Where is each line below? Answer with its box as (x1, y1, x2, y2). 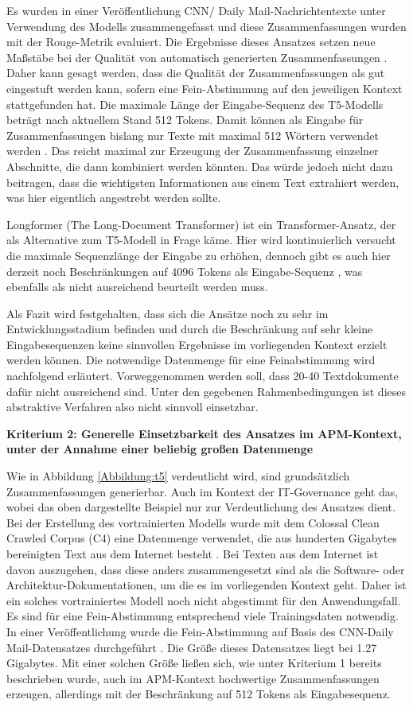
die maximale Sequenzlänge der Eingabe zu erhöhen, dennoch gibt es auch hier (6, 247, 391, 263)
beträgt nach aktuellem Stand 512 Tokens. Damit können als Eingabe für (6, 111, 364, 128)
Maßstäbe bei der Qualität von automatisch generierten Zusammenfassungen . (6, 49, 388, 65)
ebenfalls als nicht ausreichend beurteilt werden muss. (6, 278, 268, 295)
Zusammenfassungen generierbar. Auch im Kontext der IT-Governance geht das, (6, 483, 399, 499)
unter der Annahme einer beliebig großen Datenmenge (6, 441, 314, 457)
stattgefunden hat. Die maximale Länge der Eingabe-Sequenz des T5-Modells (6, 95, 384, 112)
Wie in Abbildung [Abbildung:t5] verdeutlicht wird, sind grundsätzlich (6, 468, 350, 484)
